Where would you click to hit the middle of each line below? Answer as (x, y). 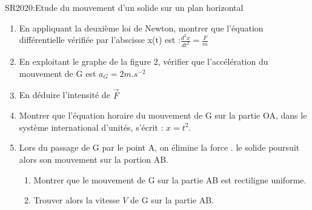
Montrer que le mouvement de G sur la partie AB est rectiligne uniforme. (170, 179)
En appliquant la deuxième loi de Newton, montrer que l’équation (141, 28)
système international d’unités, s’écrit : (91, 127)
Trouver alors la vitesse (77, 200)
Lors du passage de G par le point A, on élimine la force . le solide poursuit (159, 147)
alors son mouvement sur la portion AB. (94, 159)
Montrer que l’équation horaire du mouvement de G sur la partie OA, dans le (163, 115)
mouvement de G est (58, 73)
